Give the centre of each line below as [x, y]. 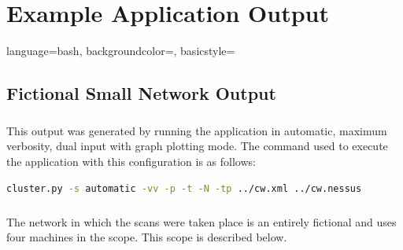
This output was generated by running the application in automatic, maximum [197, 130]
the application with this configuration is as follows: [131, 162]
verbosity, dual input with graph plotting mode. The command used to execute [197, 146]
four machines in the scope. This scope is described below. [147, 237]
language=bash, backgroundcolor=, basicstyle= [121, 51]
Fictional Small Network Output [141, 93]
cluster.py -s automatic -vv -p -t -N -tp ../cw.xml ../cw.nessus [184, 188]
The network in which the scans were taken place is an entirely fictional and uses [201, 221]
